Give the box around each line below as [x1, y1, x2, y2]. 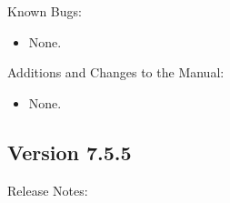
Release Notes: [7, 180, 88, 199]
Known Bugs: [7, 2, 82, 20]
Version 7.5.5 [7, 137, 132, 166]
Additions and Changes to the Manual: [7, 63, 225, 82]
